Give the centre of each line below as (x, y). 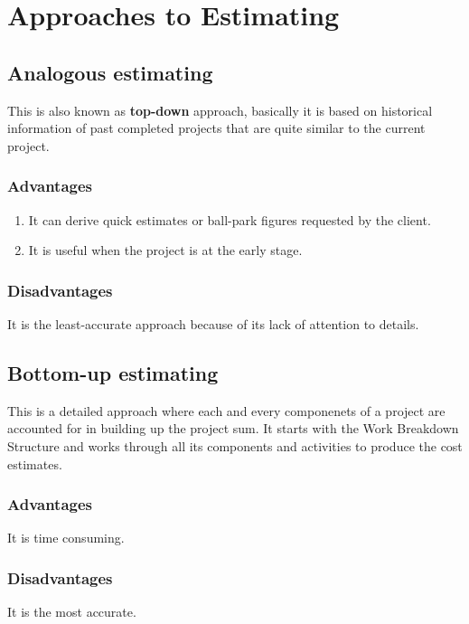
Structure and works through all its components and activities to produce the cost (235, 445)
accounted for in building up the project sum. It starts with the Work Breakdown (233, 428)
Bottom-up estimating (113, 372)
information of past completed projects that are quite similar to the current (216, 128)
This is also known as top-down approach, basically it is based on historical (220, 110)
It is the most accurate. (72, 612)
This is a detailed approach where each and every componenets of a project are (226, 410)
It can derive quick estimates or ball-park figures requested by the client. (230, 219)
